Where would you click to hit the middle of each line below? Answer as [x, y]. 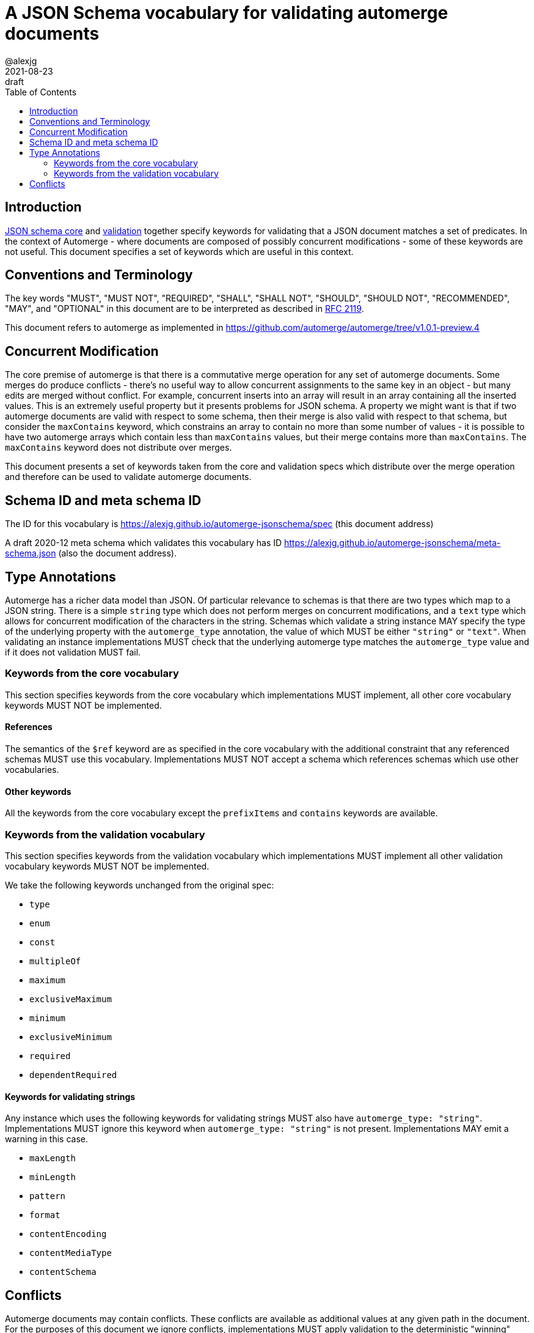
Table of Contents [41, 92]
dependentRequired [73, 1075]
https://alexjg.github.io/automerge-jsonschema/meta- [393, 543]
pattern [48, 1196]
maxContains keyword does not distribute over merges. [119, 448]
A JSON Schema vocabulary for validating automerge [227, 13]
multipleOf [55, 961]
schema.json [31, 553]
